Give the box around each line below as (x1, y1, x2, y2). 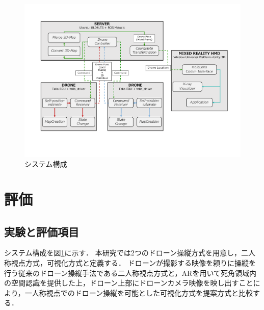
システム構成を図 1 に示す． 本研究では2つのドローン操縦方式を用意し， (4, 247, 241, 258)
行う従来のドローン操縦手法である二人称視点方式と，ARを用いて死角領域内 (4, 267, 256, 278)
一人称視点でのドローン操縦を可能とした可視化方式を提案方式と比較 (24, 287, 253, 298)
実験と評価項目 (4, 223, 79, 239)
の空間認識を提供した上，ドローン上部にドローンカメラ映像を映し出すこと (4, 277, 253, 288)
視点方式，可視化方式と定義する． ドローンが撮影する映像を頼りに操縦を (11, 257, 256, 268)
